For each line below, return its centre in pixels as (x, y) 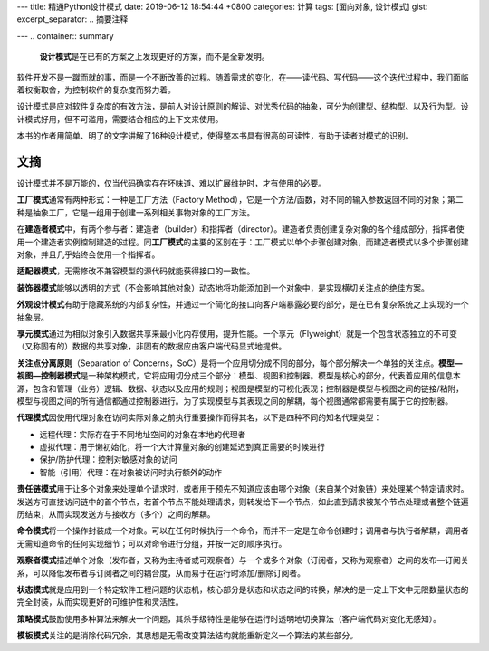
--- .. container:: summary (65, 35)
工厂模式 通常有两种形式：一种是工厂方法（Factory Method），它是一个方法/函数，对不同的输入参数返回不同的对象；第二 (240, 200)
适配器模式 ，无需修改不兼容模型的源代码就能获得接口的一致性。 (136, 271)
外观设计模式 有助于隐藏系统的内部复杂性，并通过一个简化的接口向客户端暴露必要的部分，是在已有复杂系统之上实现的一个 (243, 304)
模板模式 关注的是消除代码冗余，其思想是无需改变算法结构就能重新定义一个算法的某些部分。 (187, 636)
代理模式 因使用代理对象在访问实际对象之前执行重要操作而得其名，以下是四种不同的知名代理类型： (199, 417)
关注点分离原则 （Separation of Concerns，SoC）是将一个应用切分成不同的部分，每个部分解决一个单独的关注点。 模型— (240, 363)
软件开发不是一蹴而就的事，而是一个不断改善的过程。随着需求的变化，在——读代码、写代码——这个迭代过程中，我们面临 (243, 77)
